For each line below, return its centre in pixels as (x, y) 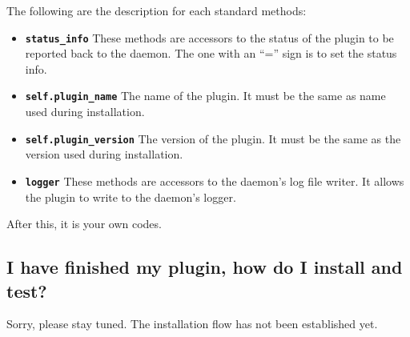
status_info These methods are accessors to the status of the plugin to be (209, 37)
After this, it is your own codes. (84, 224)
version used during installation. (104, 154)
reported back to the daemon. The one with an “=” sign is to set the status (211, 53)
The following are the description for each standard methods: (157, 10)
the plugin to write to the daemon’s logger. (131, 197)
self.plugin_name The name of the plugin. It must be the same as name (205, 96)
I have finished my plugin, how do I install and (205, 267)
